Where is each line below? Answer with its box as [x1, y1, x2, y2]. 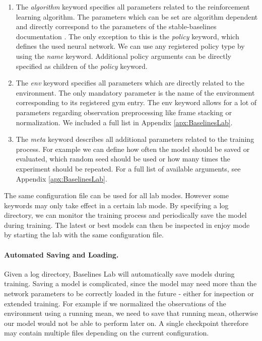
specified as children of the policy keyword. [16, 60, 148, 71]
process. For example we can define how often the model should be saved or [16, 143, 250, 154]
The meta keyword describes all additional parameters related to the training [16, 134, 254, 144]
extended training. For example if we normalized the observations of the [4, 298, 226, 308]
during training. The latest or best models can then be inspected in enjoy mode [4, 219, 250, 230]
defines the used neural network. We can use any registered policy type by [16, 41, 245, 51]
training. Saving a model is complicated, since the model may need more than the [4, 278, 257, 289]
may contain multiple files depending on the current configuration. [4, 327, 209, 338]
